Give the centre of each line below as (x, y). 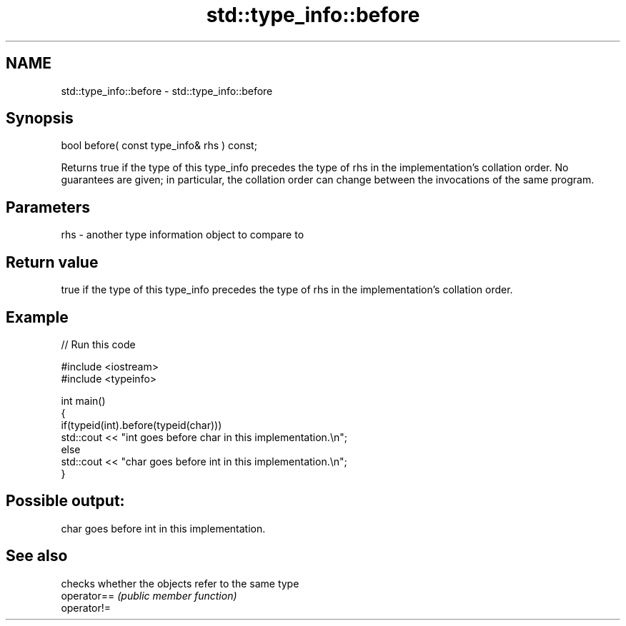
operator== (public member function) (149, 595)
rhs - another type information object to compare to (183, 235)
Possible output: (65, 501)
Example (37, 317)
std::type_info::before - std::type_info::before (167, 91)
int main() (83, 400)
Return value (52, 262)
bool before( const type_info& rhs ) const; (159, 146)
